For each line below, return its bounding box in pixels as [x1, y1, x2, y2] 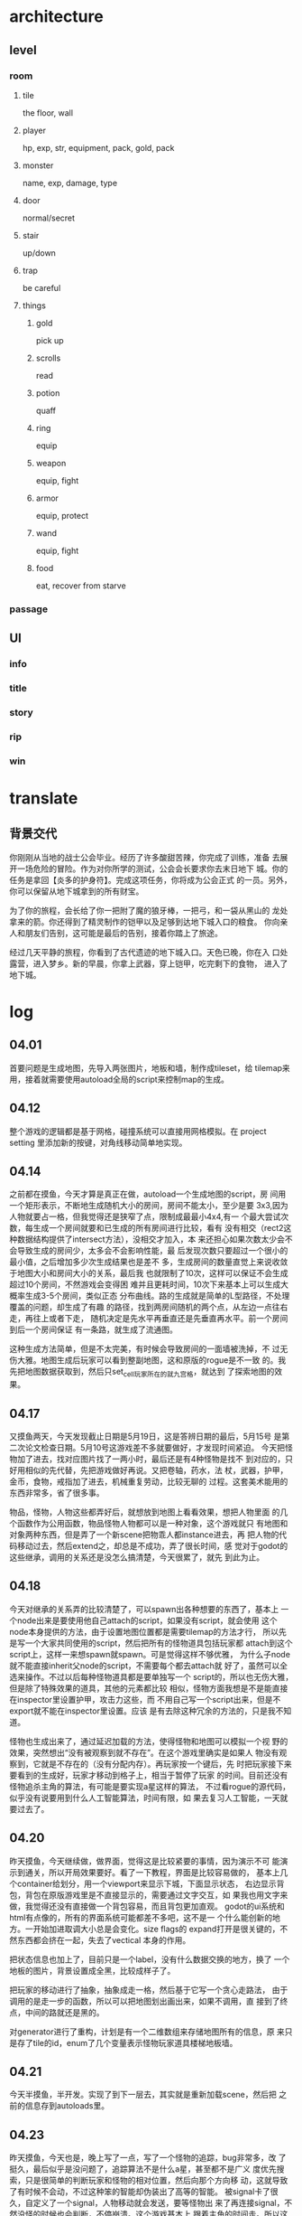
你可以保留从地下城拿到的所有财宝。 [9, 886, 144, 897]
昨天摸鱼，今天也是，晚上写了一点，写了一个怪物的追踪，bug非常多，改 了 [9, 2153, 287, 2164]
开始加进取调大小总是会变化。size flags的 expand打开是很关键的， [32, 1923, 280, 1934]
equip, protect [35, 510, 88, 521]
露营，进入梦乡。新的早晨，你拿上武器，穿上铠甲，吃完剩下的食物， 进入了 [9, 958, 288, 969]
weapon [35, 457, 67, 468]
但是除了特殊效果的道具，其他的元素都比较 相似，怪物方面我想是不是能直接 [9, 1683, 288, 1694]
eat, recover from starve [35, 580, 126, 591]
